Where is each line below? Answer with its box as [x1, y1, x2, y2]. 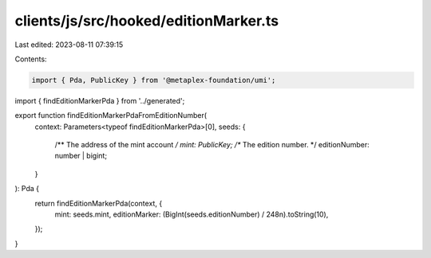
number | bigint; [54, 151, 108, 161]
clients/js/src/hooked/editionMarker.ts [14, 12, 279, 29]
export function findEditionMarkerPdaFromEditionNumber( [14, 111, 208, 120]
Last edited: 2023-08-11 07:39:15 [14, 40, 124, 49]
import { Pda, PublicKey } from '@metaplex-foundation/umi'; [31, 76, 276, 84]
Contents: [14, 54, 47, 64]
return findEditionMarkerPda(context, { [34, 198, 163, 208]
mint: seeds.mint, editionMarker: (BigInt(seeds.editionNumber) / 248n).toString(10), [54, 209, 329, 219]
